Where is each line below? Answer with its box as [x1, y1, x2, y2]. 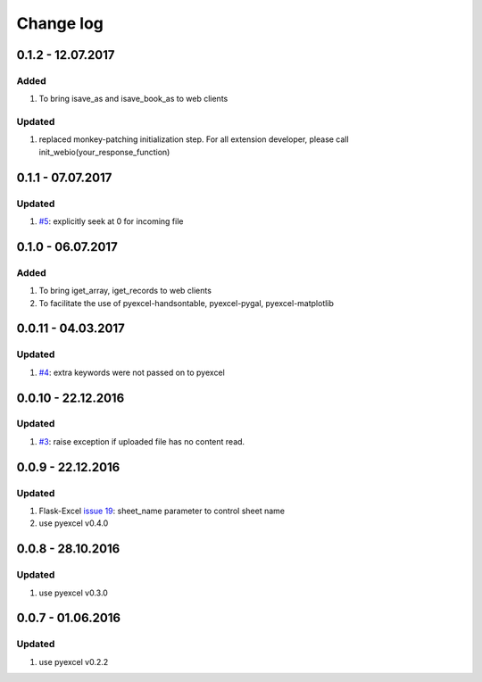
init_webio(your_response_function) [38, 146, 170, 157]
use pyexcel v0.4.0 [38, 518, 109, 528]
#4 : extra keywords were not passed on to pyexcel [38, 367, 225, 378]
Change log [16, 13, 104, 33]
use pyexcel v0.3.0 [38, 587, 109, 598]
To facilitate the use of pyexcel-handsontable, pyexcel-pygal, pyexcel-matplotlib [38, 297, 335, 308]
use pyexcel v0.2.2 [38, 656, 109, 667]
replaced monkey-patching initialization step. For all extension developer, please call [38, 134, 349, 145]
